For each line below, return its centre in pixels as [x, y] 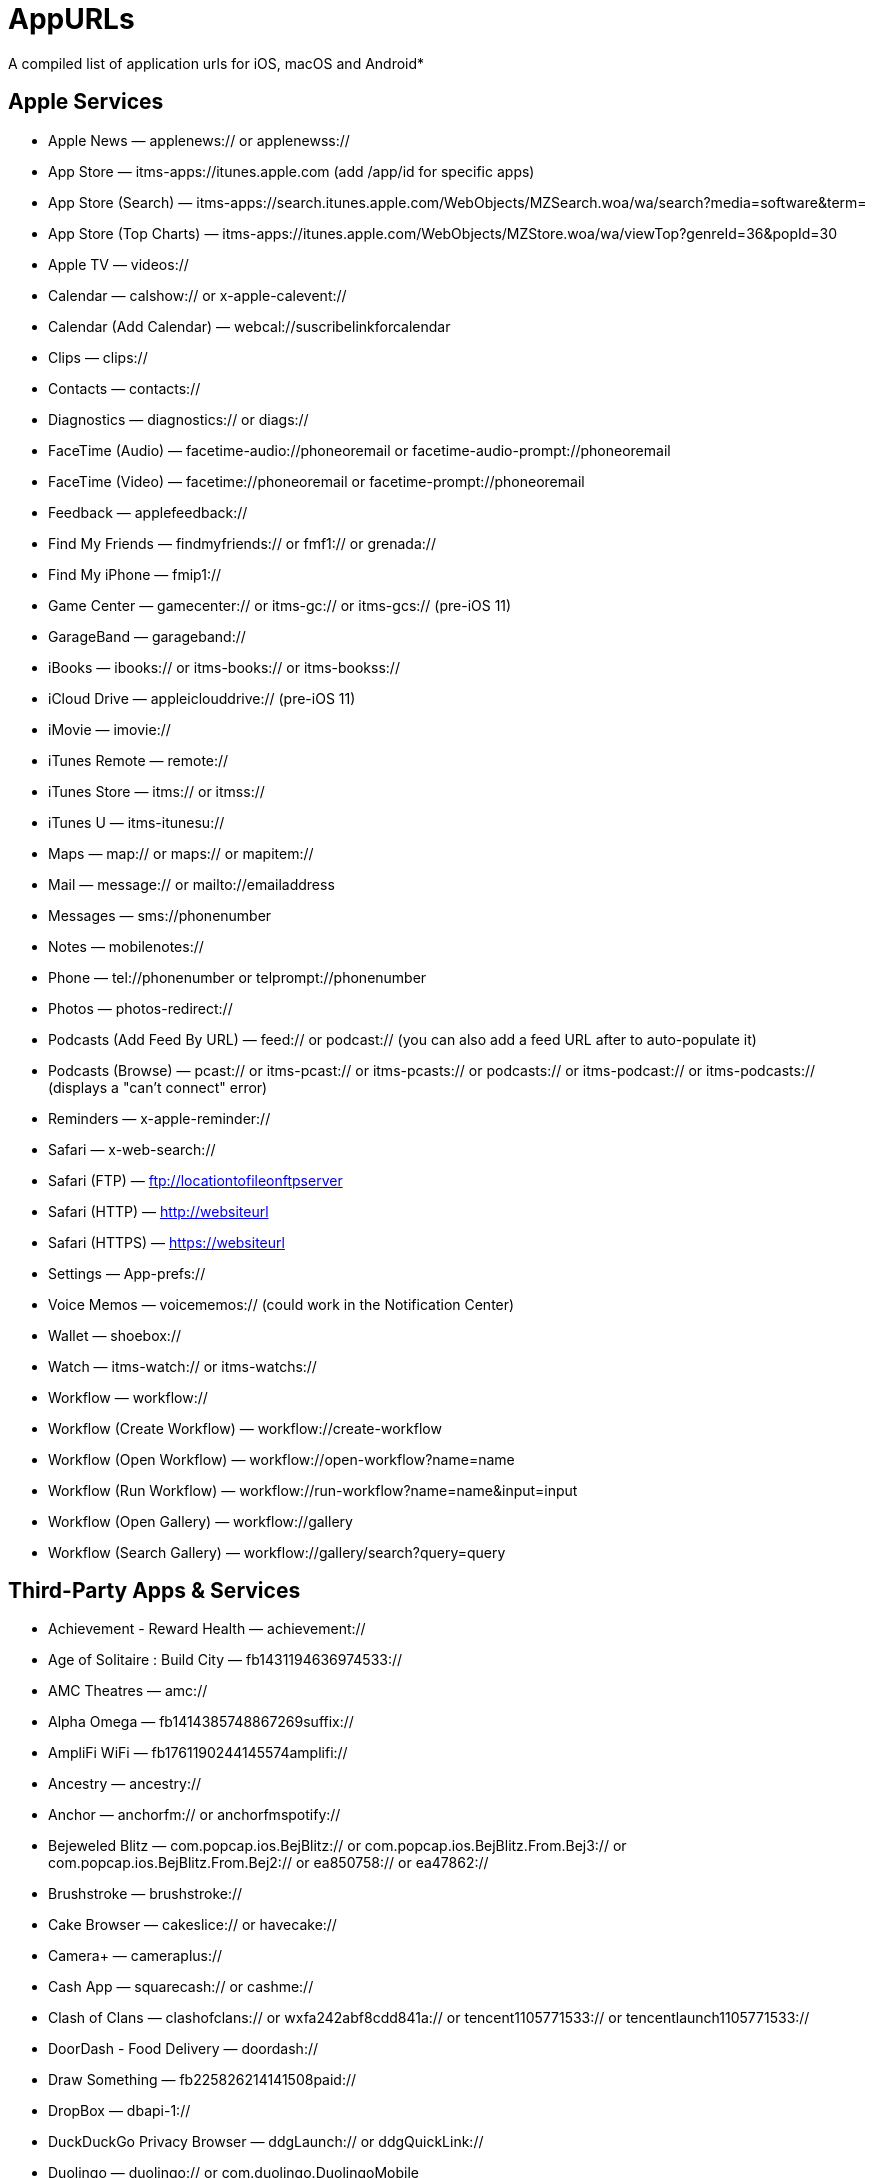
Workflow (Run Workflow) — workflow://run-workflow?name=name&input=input [313, 1490]
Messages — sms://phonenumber [160, 915]
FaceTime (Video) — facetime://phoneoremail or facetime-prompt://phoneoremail [316, 481]
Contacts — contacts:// [124, 388]
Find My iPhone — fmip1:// [135, 574]
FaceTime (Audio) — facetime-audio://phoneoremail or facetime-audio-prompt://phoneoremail [359, 450]
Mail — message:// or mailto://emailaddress [191, 884]
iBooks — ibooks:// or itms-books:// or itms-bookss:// [224, 667]
